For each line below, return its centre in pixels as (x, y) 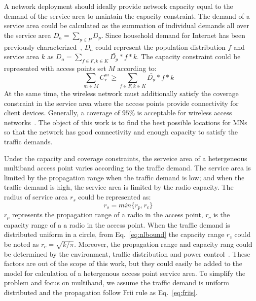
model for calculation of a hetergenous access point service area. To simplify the (125, 273)
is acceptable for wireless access (185, 113)
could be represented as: (114, 197)
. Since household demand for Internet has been (173, 35)
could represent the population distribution (161, 47)
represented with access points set (55, 68)
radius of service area (36, 197)
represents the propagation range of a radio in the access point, (108, 215)
